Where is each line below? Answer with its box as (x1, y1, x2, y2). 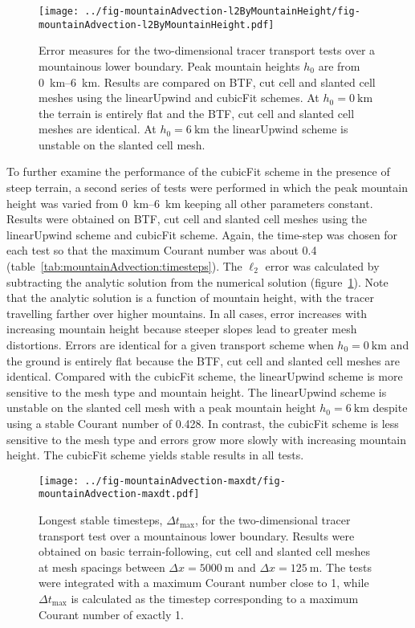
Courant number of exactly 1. (39, 606, 184, 622)
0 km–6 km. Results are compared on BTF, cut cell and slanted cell (39, 73, 376, 90)
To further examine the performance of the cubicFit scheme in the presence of (6, 163, 390, 180)
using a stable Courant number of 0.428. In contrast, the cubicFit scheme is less (6, 414, 399, 431)
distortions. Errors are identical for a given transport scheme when (6, 336, 334, 353)
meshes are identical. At (39, 120, 157, 137)
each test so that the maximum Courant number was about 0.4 (6, 242, 317, 259)
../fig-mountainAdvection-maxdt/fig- (84, 475, 286, 487)
